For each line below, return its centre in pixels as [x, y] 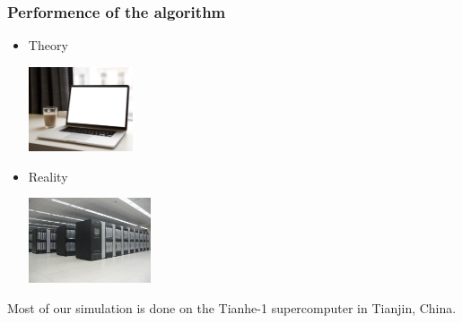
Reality [48, 176]
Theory [48, 45]
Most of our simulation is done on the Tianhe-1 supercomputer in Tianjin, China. [232, 307]
